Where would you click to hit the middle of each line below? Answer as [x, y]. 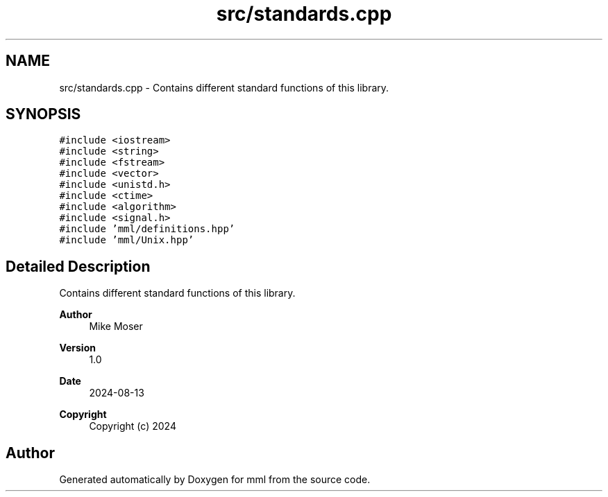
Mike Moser [116, 326]
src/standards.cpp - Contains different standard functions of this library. [224, 87]
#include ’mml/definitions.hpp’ [147, 229]
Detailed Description [78, 266]
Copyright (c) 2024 [133, 426]
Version [77, 348]
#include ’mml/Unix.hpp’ [127, 240]
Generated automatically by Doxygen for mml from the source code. [215, 480]
